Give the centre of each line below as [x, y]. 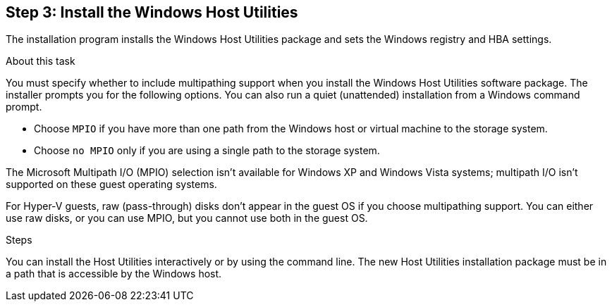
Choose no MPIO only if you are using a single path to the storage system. [207, 151]
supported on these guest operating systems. [111, 184]
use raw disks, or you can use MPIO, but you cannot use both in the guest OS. [187, 218]
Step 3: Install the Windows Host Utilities [152, 12]
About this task [41, 61]
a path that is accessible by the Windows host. [114, 274]
